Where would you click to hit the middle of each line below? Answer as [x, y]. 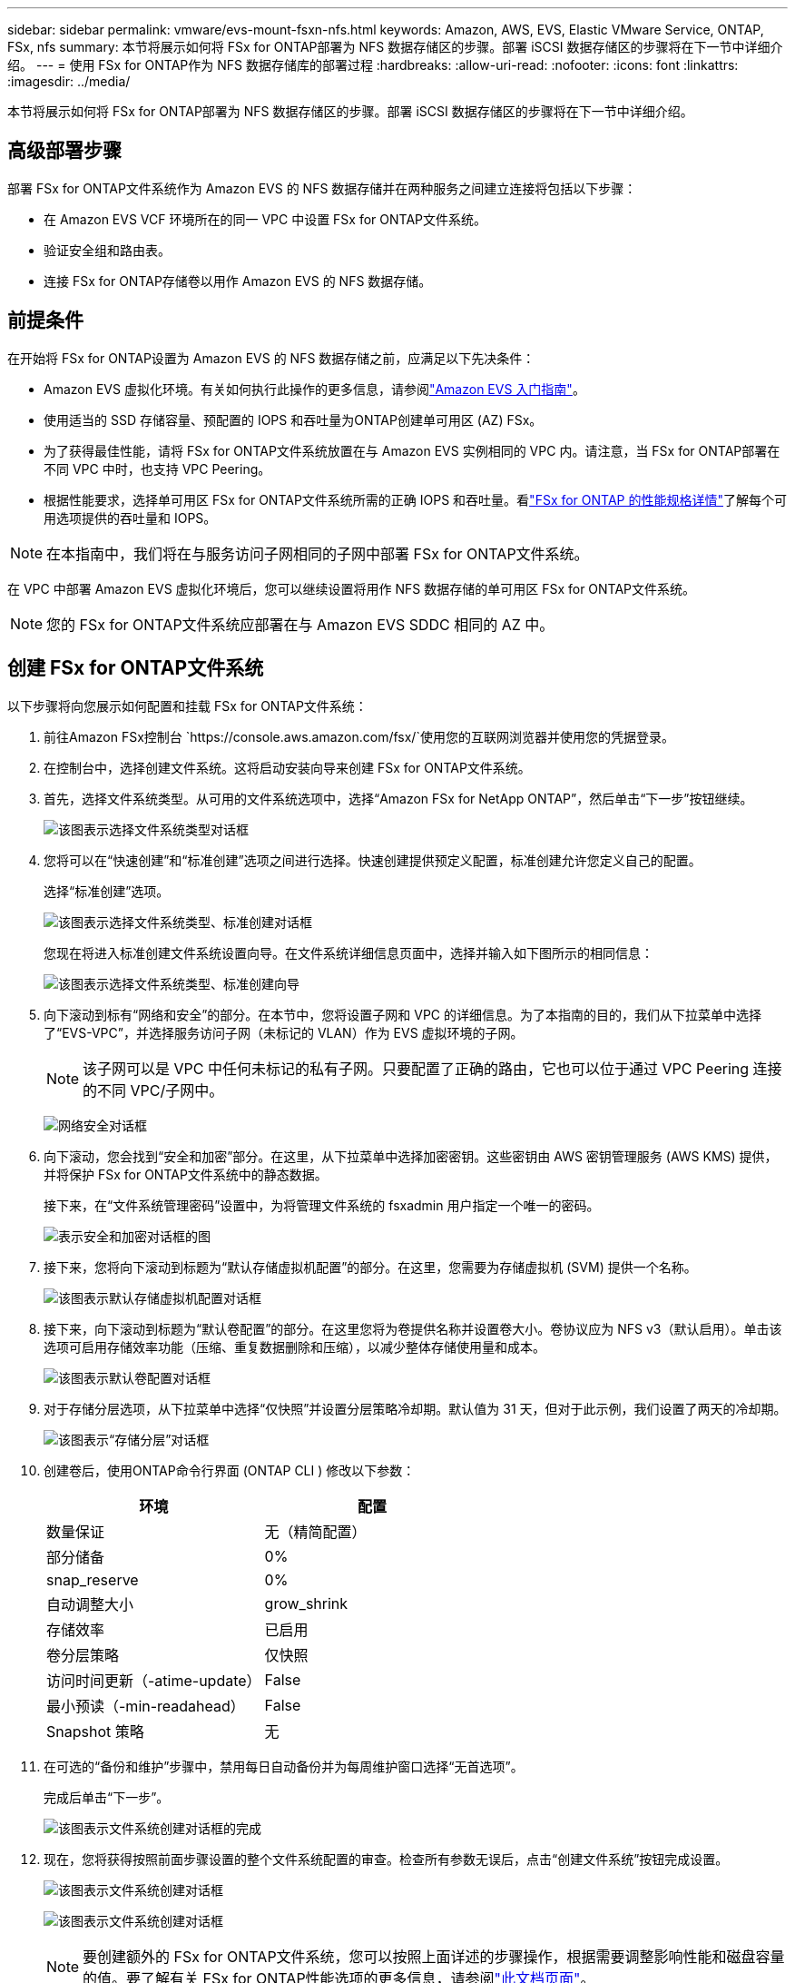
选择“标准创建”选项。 [107, 891]
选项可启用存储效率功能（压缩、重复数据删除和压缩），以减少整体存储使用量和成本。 [294, 1347]
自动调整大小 [90, 1604]
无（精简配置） [315, 1531]
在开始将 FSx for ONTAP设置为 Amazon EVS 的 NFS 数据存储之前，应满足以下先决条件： [271, 358]
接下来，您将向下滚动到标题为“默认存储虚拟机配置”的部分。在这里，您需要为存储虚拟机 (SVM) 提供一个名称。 [370, 1267]
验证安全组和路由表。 [107, 250]
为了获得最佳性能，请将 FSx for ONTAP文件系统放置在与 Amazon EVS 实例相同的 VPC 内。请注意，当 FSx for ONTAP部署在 [412, 450]
